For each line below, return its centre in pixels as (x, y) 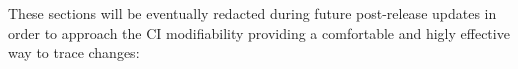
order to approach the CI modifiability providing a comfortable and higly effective (259, 32)
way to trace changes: (74, 52)
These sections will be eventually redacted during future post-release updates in (252, 13)
